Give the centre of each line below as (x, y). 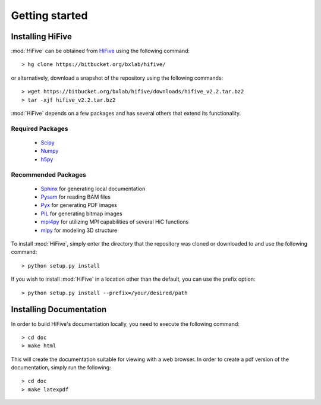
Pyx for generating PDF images (79, 205)
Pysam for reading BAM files (76, 197)
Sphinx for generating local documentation (93, 189)
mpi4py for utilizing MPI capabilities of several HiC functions (115, 222)
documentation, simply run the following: (61, 368)
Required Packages (40, 128)
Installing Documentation (59, 310)
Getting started (49, 15)
